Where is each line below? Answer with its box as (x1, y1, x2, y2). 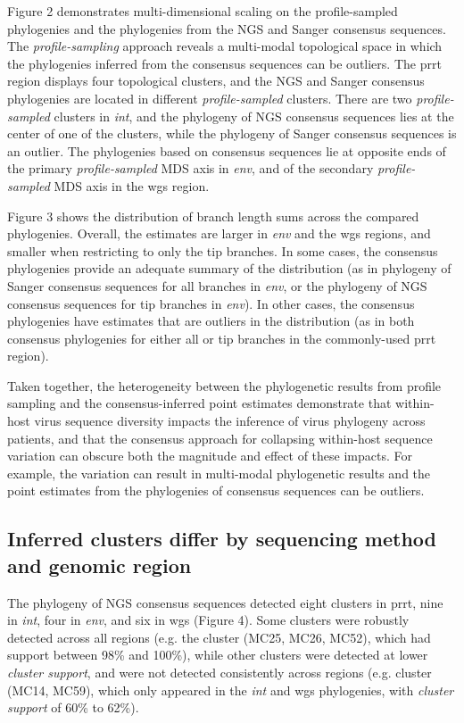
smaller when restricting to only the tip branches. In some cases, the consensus (7, 241, 438, 260)
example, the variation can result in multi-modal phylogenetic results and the (7, 463, 431, 482)
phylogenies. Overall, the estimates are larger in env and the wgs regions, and (7, 224, 431, 243)
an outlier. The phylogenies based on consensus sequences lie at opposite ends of (7, 141, 446, 160)
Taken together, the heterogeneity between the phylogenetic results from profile (7, 376, 442, 395)
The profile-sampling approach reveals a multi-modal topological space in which (7, 37, 443, 55)
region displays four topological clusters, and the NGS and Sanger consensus (7, 71, 425, 90)
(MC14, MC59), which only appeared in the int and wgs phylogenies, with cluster (7, 680, 454, 699)
